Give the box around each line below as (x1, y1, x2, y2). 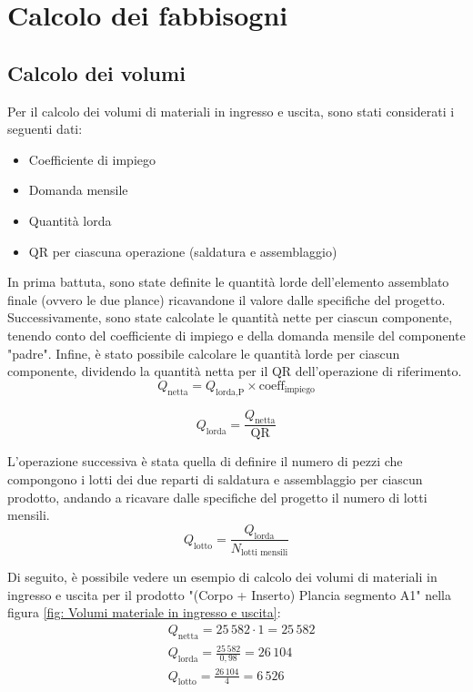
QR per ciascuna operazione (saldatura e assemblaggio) (28, 241, 337, 260)
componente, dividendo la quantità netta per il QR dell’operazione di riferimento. (7, 361, 462, 381)
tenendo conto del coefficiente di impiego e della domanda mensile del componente (7, 325, 466, 344)
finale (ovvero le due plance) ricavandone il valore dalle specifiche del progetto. (7, 290, 446, 309)
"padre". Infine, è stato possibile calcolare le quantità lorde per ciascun (7, 343, 400, 362)
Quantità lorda (28, 210, 112, 229)
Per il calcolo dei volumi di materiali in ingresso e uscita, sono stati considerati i (7, 101, 455, 120)
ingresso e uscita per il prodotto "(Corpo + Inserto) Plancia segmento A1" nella (7, 585, 452, 604)
